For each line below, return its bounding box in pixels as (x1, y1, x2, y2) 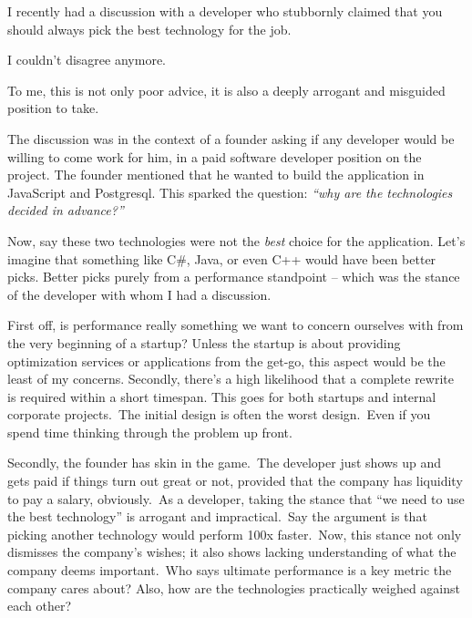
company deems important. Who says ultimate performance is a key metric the (7, 561, 452, 580)
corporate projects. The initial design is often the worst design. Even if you (7, 405, 431, 424)
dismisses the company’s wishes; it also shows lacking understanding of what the (7, 542, 457, 561)
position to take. (7, 98, 99, 118)
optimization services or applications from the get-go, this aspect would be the (7, 351, 446, 370)
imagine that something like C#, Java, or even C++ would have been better (7, 249, 436, 268)
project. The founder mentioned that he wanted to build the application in (7, 165, 425, 184)
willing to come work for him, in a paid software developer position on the (7, 147, 422, 166)
